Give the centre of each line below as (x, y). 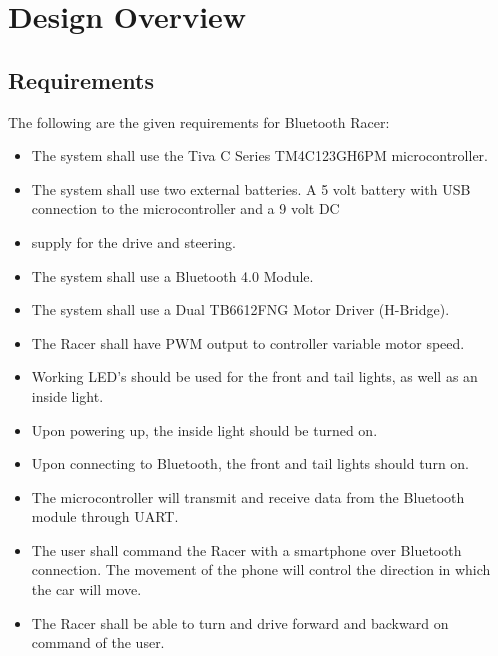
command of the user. (98, 642)
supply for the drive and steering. (133, 241)
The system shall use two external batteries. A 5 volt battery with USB (251, 188)
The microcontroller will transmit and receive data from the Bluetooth (248, 496)
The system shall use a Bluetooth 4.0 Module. (172, 275)
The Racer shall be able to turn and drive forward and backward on (240, 622)
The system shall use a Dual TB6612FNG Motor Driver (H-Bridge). (240, 309)
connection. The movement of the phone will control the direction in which (261, 569)
